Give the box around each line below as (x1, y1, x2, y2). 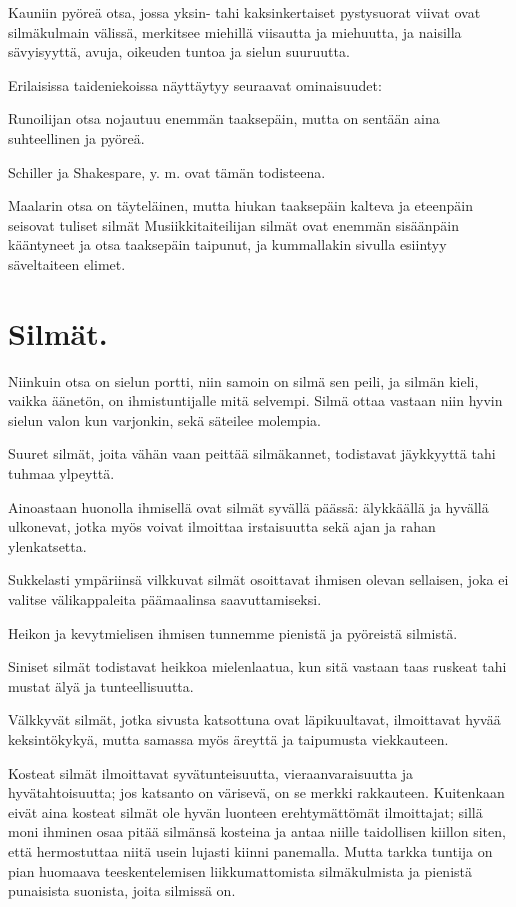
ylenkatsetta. (8, 535, 87, 556)
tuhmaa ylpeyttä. (8, 463, 115, 484)
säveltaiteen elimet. (8, 253, 126, 274)
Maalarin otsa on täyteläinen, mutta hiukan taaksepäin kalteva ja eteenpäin (8, 195, 473, 216)
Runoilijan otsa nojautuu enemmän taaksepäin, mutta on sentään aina (8, 108, 440, 129)
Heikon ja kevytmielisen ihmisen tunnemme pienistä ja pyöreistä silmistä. (8, 622, 458, 643)
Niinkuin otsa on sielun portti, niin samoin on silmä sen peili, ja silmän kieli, (8, 370, 479, 391)
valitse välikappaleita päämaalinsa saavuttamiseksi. (8, 589, 322, 609)
